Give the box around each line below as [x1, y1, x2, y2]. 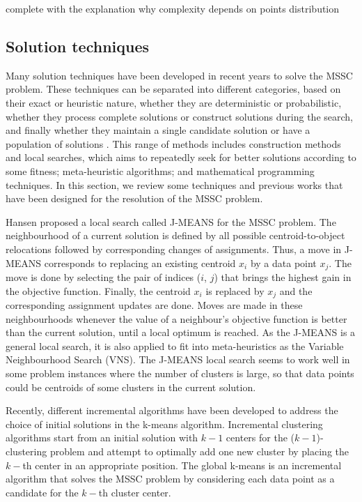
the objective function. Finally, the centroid [6, 283, 191, 298]
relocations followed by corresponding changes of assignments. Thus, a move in [6, 241, 342, 256]
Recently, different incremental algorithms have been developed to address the [6, 403, 338, 418]
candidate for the [6, 485, 79, 499]
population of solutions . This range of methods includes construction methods [6, 136, 341, 151]
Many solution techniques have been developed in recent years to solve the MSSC [6, 68, 353, 82]
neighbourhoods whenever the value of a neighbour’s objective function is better [6, 311, 347, 326]
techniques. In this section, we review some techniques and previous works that [6, 177, 343, 192]
